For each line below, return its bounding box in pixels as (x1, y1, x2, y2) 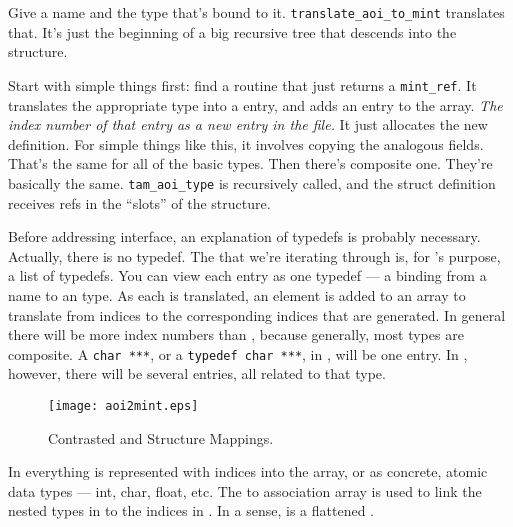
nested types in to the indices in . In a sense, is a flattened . (8, 500, 374, 521)
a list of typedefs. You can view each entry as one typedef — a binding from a (8, 265, 487, 286)
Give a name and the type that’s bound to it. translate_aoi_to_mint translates (8, 2, 505, 22)
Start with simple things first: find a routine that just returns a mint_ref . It (8, 74, 477, 95)
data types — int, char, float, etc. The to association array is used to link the (8, 480, 482, 501)
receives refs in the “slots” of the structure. (8, 192, 271, 213)
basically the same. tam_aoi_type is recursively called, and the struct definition (8, 172, 496, 193)
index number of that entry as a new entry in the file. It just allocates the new (8, 114, 488, 135)
